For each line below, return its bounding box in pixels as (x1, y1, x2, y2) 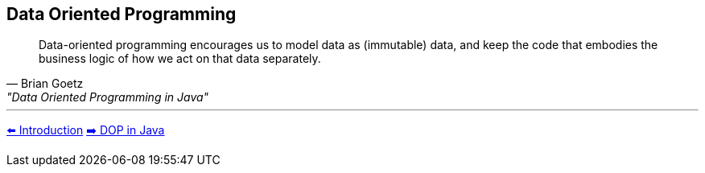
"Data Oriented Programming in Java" (6, 90, 209, 105)
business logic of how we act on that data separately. (39, 51, 321, 66)
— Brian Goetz (6, 76, 84, 91)
